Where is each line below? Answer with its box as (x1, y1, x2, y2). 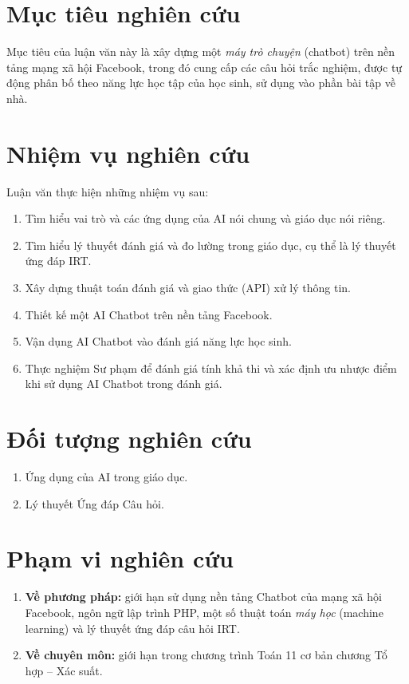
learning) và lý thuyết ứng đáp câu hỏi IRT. (25, 619, 240, 636)
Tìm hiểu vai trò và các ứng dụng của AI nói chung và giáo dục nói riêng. (25, 210, 386, 227)
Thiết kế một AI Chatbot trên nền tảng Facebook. (25, 306, 273, 322)
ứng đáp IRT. (25, 252, 92, 269)
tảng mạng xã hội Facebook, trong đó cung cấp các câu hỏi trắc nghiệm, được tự (6, 58, 403, 75)
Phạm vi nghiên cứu (6, 542, 234, 575)
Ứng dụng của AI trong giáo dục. (25, 469, 188, 485)
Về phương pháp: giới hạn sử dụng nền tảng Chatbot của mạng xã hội (25, 588, 382, 605)
